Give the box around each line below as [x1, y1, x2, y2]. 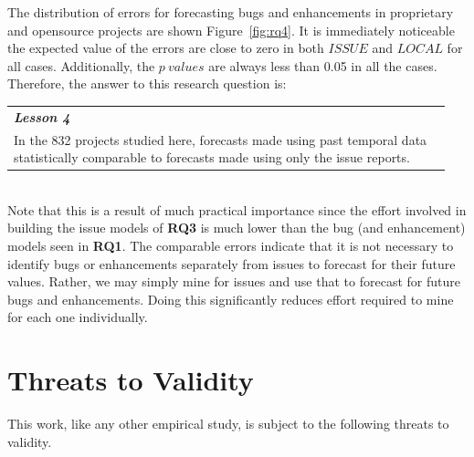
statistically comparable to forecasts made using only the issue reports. [14, 148, 410, 167]
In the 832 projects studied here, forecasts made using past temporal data [14, 130, 427, 149]
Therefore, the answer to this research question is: [7, 74, 287, 93]
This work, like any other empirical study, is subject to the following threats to [7, 414, 449, 433]
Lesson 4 [14, 107, 70, 126]
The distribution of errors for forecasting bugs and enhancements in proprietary [7, 3, 454, 21]
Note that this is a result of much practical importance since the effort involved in [7, 200, 467, 219]
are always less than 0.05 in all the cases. [208, 56, 437, 75]
